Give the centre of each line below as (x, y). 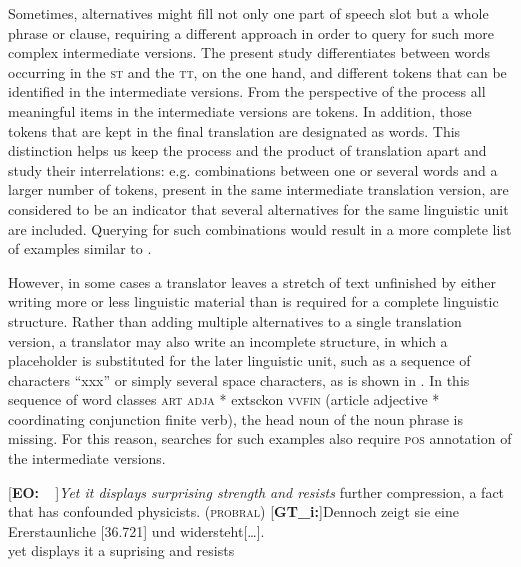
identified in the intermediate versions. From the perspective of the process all (247, 91)
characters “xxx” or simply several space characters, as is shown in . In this (239, 379)
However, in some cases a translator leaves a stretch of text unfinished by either (252, 281)
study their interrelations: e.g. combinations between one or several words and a (253, 169)
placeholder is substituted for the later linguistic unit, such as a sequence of (239, 360)
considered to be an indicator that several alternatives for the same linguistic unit (258, 208)
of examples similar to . (80, 248)
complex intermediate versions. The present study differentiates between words (249, 52)
